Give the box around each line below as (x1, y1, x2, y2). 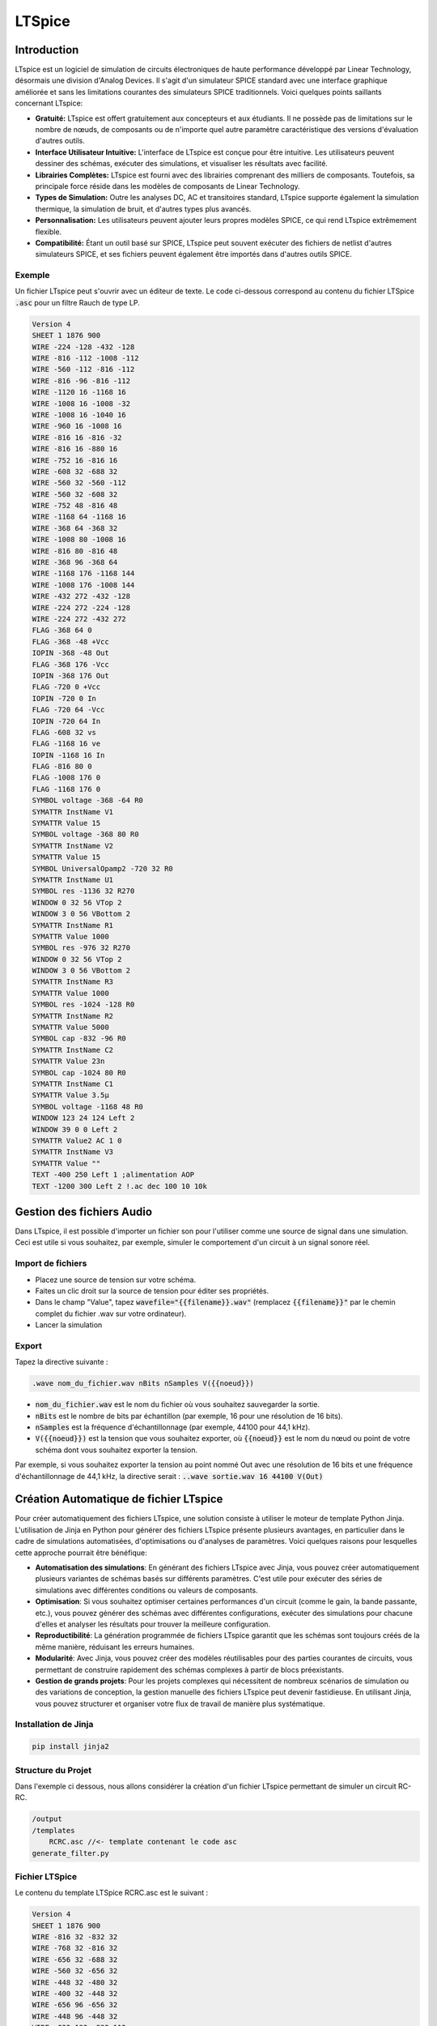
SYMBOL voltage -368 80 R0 (32, 830, 139, 839)
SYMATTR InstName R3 (32, 977, 113, 986)
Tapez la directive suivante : (15, 1357, 108, 1367)
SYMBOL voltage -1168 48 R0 (32, 1102, 143, 1111)
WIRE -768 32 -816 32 (32, 1943, 118, 1953)
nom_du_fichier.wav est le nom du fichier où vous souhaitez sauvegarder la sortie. (35, 1400, 320, 1409)
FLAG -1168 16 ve (32, 739, 101, 749)
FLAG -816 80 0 (32, 762, 92, 772)
